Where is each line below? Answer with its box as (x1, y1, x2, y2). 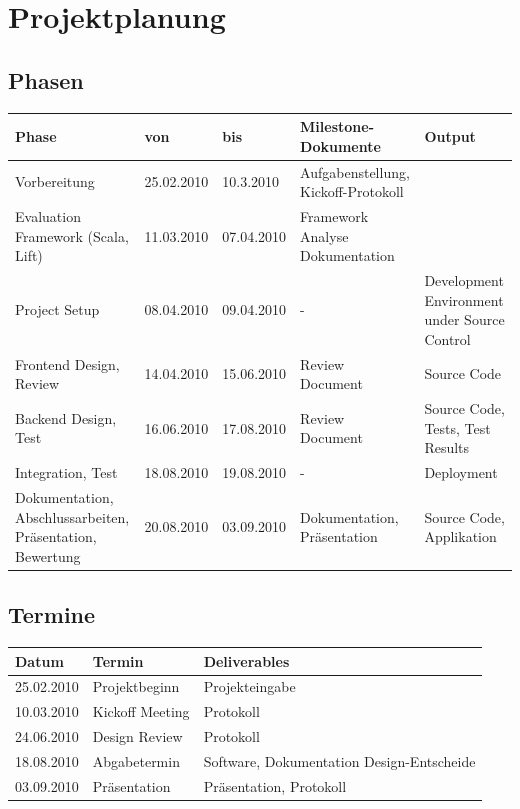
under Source (424, 309, 505, 330)
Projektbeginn (92, 676, 180, 697)
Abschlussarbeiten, (15, 506, 130, 527)
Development (424, 269, 504, 290)
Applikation (424, 526, 497, 547)
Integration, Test (15, 462, 118, 483)
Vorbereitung (15, 171, 95, 192)
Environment (424, 289, 504, 310)
